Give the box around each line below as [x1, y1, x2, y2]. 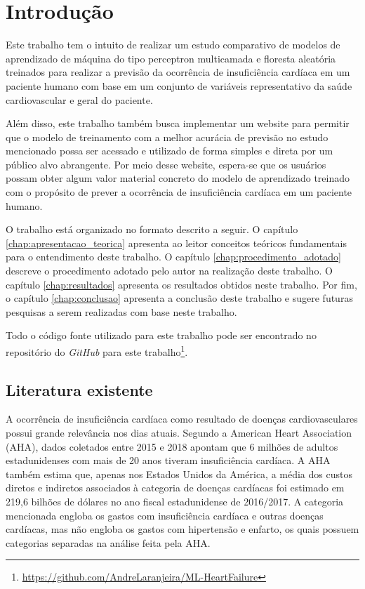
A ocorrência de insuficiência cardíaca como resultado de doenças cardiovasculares [6, 411, 358, 426]
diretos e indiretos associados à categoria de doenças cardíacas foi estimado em [6, 480, 345, 495]
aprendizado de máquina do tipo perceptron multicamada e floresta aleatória [6, 51, 336, 65]
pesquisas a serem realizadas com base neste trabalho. [6, 304, 237, 319]
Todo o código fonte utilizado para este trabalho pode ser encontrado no [6, 328, 317, 343]
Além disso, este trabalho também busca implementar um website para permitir [6, 116, 350, 131]
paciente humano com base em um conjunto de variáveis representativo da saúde [6, 78, 352, 93]
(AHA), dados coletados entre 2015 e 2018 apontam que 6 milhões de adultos [6, 439, 338, 454]
